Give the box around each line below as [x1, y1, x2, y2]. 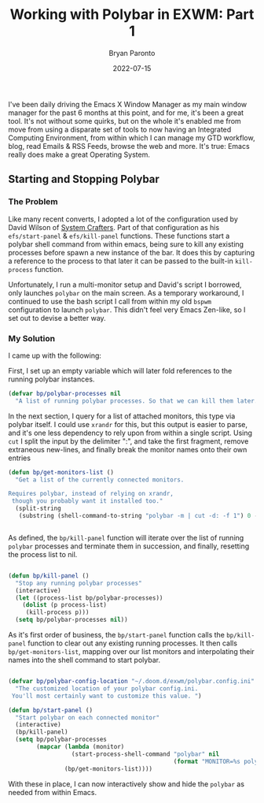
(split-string [15, 504, 61, 513]
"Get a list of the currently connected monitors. [15, 475, 185, 484]
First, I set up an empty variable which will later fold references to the [8, 366, 233, 375]
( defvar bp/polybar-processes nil [8, 389, 122, 397]
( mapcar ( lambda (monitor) [36, 743, 125, 751]
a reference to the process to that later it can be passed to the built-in [8, 256, 233, 266]
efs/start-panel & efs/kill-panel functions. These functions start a [8, 231, 230, 240]
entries [8, 453, 31, 463]
